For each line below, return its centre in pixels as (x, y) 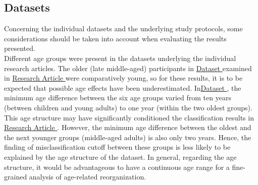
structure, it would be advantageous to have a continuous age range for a (117, 167)
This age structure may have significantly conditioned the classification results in (129, 117)
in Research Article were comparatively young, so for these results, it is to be (123, 78)
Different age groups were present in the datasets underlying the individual (120, 58)
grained (16, 177)
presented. (20, 48)
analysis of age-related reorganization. (88, 177)
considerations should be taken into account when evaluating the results (115, 38)
